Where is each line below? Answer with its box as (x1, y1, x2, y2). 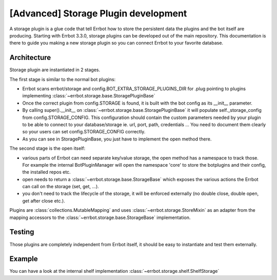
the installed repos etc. (22, 169, 71, 175)
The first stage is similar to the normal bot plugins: (9, 76, 116, 82)
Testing (9, 228, 34, 236)
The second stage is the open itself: (9, 145, 86, 151)
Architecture (9, 53, 51, 62)
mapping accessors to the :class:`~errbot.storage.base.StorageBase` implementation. (9, 214, 191, 221)
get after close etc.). (22, 197, 65, 204)
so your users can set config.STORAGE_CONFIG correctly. (22, 129, 146, 135)
